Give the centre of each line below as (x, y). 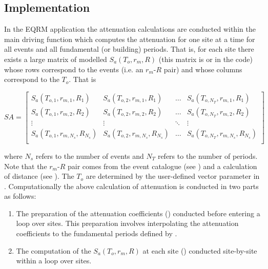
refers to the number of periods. (208, 156)
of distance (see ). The (39, 176)
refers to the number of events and (90, 156)
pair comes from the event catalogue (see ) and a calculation (162, 166)
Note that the (26, 166)
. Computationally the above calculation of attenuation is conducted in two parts (131, 186)
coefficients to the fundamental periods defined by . (97, 233)
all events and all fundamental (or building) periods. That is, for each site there (129, 49)
